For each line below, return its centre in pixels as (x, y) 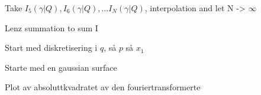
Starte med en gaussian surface (61, 67)
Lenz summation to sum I (51, 27)
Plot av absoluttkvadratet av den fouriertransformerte (103, 87)
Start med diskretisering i (51, 47)
